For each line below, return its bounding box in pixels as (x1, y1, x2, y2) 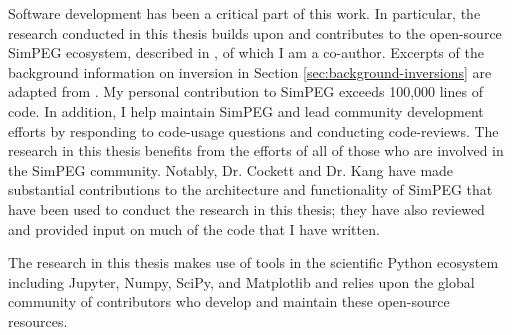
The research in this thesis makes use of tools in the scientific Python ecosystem (8, 252, 499, 273)
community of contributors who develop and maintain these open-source (8, 291, 450, 312)
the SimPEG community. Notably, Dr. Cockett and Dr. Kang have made (8, 159, 454, 180)
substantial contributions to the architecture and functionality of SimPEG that (8, 179, 493, 200)
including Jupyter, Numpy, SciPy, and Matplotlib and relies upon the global (8, 271, 475, 292)
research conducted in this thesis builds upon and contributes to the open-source (8, 22, 502, 43)
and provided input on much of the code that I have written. (8, 218, 380, 239)
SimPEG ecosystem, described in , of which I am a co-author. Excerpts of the (8, 42, 484, 63)
